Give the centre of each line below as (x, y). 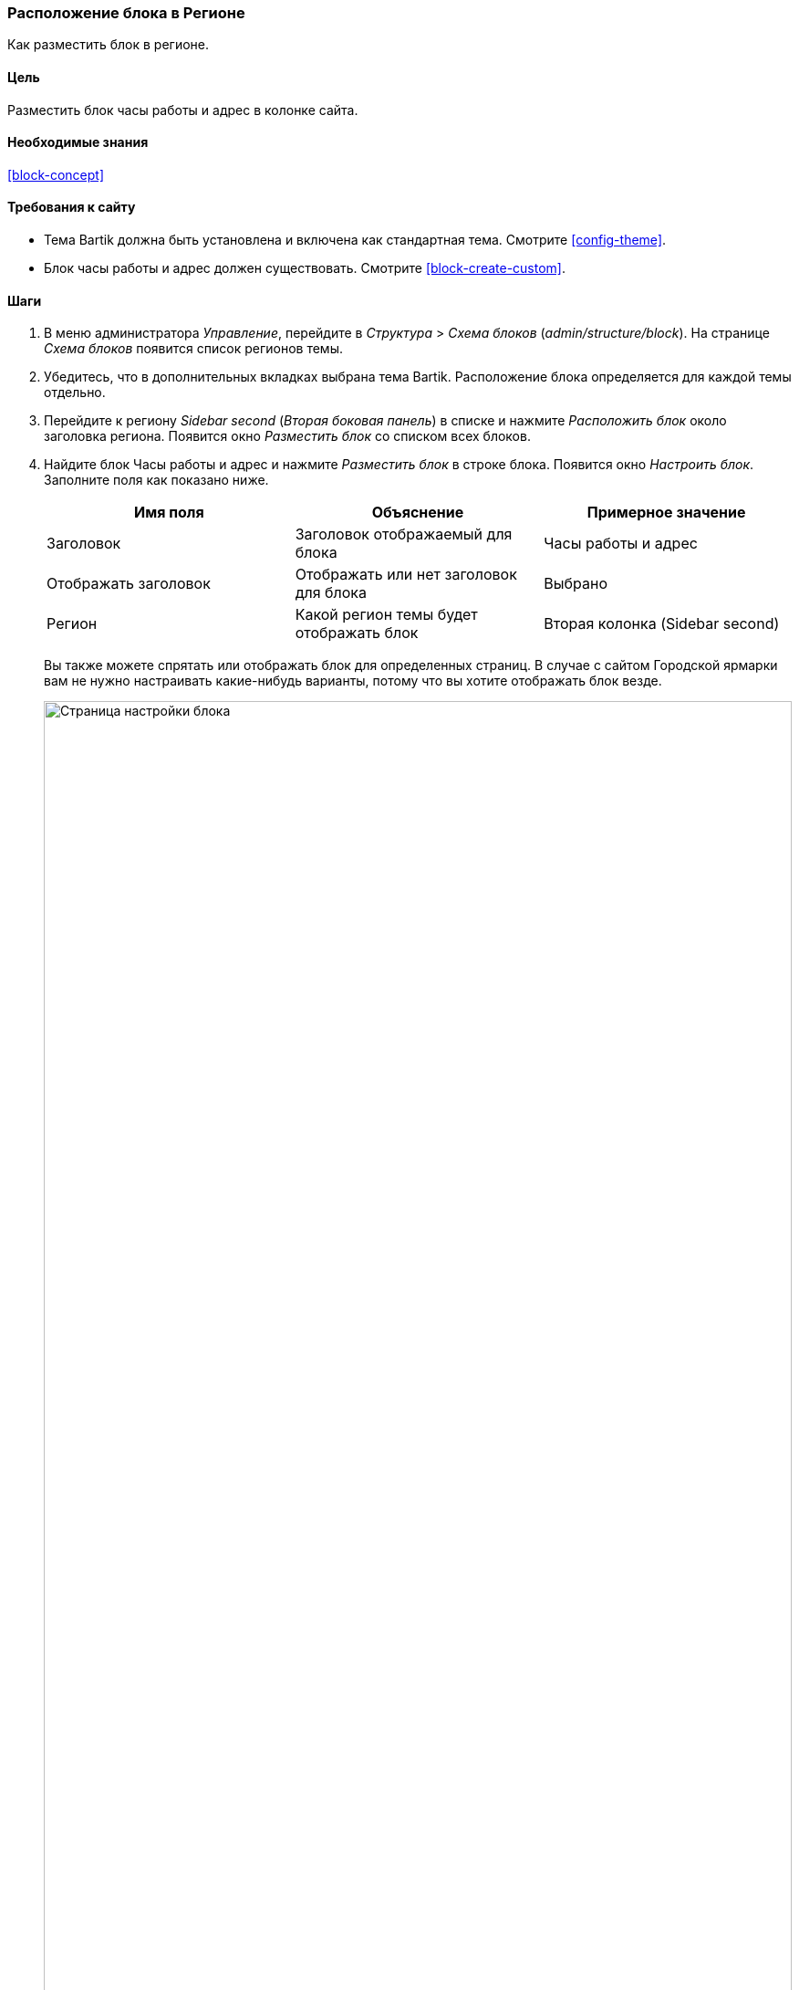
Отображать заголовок (129, 584)
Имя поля (169, 513)
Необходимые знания (78, 142)
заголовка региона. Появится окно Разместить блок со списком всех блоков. (287, 436)
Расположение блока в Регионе (126, 13)
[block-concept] (56, 174)
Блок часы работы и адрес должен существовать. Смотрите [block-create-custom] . (305, 268)
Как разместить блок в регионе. (109, 45)
